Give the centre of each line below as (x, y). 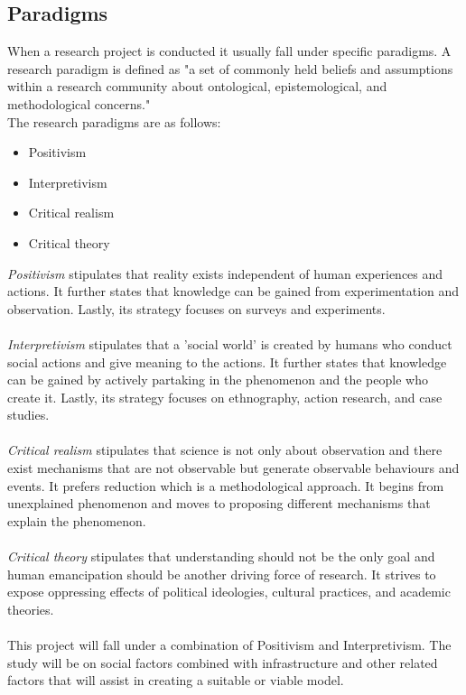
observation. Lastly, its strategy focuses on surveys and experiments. (196, 308)
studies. (28, 415)
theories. (31, 609)
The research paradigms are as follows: (114, 121)
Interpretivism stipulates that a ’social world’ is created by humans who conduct (230, 343)
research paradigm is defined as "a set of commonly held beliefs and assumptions (230, 68)
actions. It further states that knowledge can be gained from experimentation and (233, 291)
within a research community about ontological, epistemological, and (197, 86)
